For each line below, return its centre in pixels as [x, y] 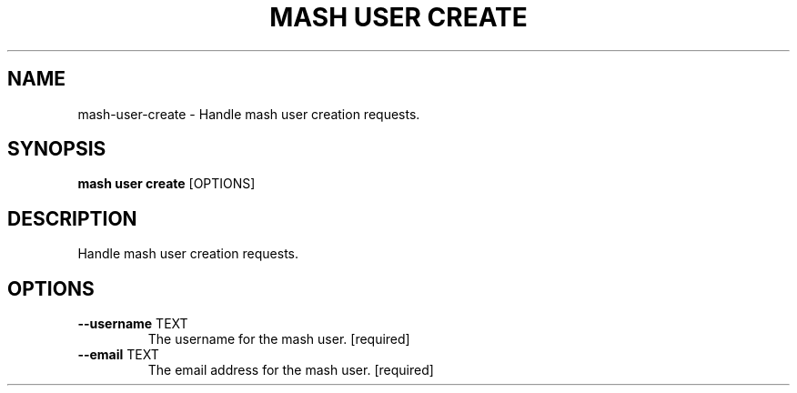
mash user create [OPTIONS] [166, 184]
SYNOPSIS [57, 149]
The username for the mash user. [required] [279, 339]
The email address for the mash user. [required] [291, 370]
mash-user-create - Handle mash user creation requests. [249, 114]
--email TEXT [118, 355]
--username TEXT [133, 324]
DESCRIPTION [72, 218]
